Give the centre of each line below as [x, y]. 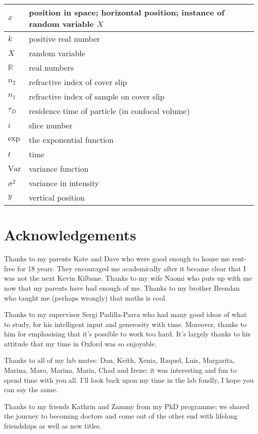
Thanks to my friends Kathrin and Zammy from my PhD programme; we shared [127, 406]
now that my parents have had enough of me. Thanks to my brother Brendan [122, 287]
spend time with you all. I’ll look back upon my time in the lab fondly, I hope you [129, 380]
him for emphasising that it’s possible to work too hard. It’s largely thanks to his [128, 334]
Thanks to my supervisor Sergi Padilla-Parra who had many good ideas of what [126, 314]
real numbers [51, 67]
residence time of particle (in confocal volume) [109, 111]
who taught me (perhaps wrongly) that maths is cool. [86, 297]
